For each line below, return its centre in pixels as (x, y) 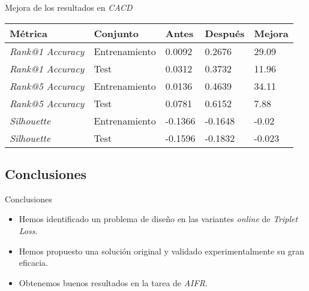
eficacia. (34, 263)
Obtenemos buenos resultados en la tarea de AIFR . (113, 282)
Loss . (28, 230)
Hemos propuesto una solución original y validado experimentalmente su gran (162, 251)
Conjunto (116, 33)
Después (225, 33)
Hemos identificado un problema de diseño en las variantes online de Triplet (158, 219)
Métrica (28, 33)
